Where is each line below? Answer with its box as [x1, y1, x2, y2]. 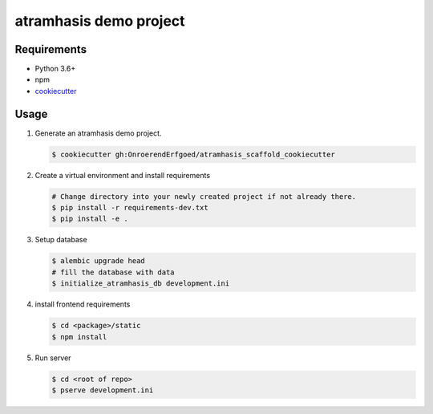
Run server [34, 353, 71, 363]
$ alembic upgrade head [51, 257, 146, 266]
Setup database [34, 235, 87, 245]
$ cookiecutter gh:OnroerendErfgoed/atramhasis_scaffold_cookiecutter [51, 149, 336, 159]
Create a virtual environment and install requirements [34, 170, 211, 180]
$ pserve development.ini [51, 385, 154, 395]
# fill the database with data [51, 267, 176, 277]
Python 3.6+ [34, 64, 76, 74]
